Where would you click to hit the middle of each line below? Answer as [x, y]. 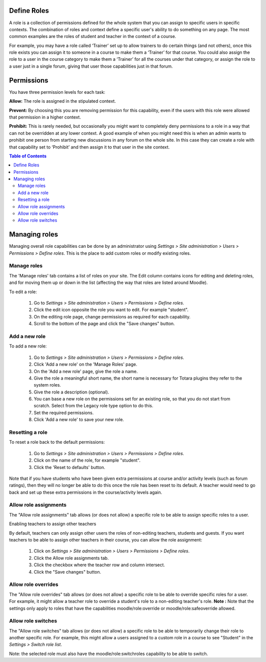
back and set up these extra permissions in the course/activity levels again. [86, 492]
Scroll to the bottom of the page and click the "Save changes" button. [104, 324]
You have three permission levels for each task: [57, 92]
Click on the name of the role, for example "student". [87, 460]
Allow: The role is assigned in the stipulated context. [63, 101]
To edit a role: [23, 292]
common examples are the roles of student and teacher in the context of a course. [93, 37]
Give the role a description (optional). [71, 392]
